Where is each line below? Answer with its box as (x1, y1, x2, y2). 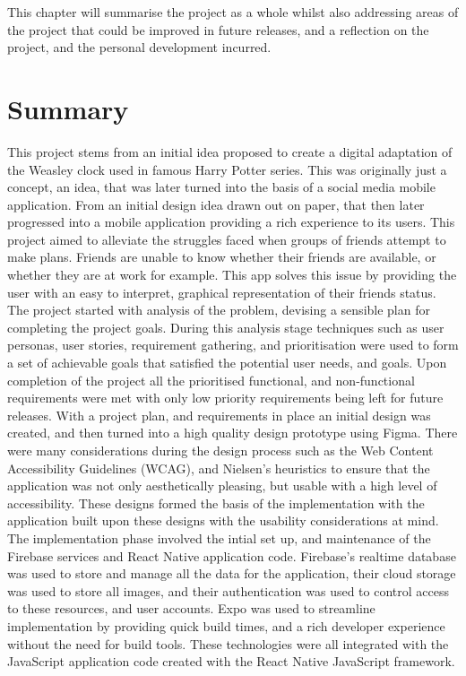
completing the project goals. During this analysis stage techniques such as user (7, 317, 444, 336)
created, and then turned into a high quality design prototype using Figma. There (7, 423, 458, 442)
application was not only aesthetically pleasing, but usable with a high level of (7, 476, 437, 495)
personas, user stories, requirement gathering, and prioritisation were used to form (7, 335, 459, 354)
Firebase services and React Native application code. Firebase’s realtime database (7, 546, 456, 565)
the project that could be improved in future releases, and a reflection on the (7, 20, 429, 39)
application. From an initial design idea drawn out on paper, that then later (7, 195, 425, 213)
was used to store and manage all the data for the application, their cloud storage (7, 564, 456, 583)
